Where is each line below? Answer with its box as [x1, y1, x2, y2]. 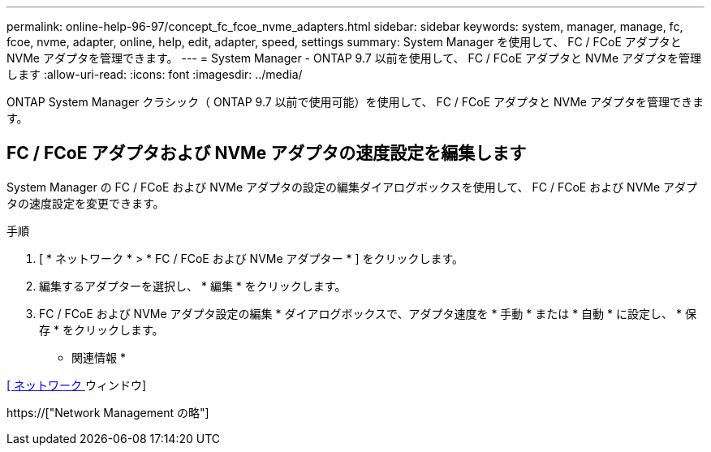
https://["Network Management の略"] [6, 405, 209, 420]
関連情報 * [71, 350, 126, 364]
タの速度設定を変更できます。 [6, 196, 165, 210]
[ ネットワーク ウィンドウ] [6, 377, 147, 392]
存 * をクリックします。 [39, 322, 164, 337]
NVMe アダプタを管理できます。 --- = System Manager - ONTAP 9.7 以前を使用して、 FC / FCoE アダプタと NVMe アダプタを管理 [6, 51, 701, 65]
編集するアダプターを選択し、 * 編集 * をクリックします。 [39, 278, 347, 293]
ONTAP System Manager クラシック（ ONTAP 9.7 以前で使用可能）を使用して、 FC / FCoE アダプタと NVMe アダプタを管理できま [6, 95, 704, 109]
